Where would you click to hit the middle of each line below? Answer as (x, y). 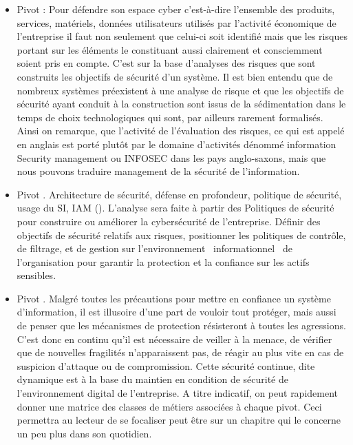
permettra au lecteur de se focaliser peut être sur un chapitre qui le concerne (179, 420)
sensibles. (36, 275)
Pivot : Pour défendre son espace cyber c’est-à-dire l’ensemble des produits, (176, 9)
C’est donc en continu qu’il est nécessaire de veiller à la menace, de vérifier (174, 339)
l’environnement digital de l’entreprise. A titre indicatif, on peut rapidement (178, 393)
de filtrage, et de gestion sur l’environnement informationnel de (154, 248)
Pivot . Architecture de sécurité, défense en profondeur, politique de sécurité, (179, 194)
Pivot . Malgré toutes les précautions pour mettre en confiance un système (174, 298)
